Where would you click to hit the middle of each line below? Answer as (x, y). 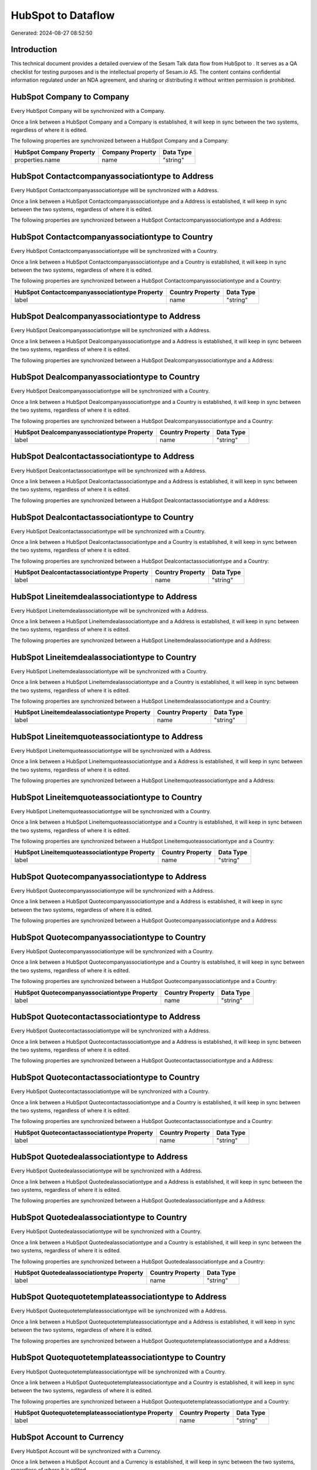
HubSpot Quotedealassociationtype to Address (99, 1157)
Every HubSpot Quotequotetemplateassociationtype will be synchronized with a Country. (119, 1372)
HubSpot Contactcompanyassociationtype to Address (112, 176)
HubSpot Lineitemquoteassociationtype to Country (107, 797)
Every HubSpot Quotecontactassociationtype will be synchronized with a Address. (111, 1031)
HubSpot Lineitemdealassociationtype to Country (104, 657)
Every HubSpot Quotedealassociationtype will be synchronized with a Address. (107, 1171)
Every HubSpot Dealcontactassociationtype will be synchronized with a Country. (108, 531)
